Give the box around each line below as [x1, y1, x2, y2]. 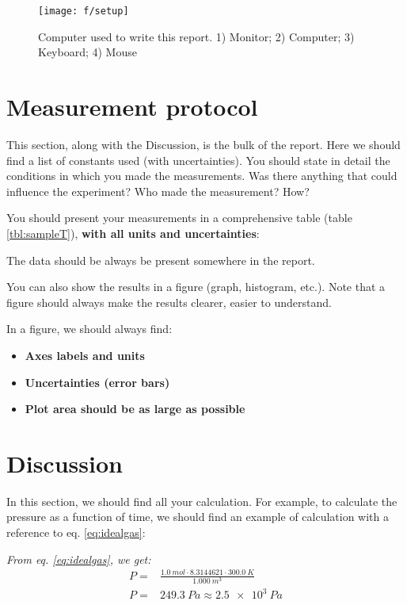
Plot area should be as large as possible [25, 400, 245, 417]
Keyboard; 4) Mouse [38, 44, 137, 60]
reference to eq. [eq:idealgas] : [6, 524, 146, 540]
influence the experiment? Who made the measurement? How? [6, 182, 310, 199]
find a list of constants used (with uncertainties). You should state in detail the [6, 151, 390, 168]
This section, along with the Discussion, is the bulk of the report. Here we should [6, 136, 401, 152]
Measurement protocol [6, 90, 258, 123]
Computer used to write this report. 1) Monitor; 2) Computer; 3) [38, 28, 355, 44]
